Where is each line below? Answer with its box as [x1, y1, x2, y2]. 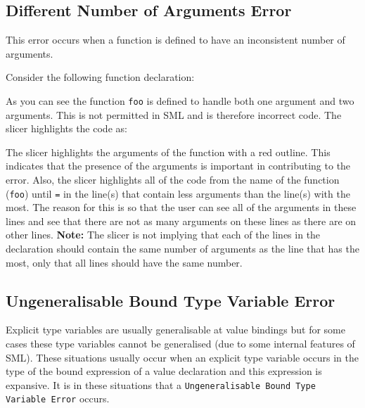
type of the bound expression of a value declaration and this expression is [6, 364, 322, 378]
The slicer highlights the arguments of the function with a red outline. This [6, 144, 331, 159]
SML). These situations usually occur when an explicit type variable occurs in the [6, 350, 359, 364]
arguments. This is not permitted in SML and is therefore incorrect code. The [6, 107, 342, 122]
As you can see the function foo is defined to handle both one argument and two [6, 93, 354, 108]
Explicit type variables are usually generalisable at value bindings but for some [6, 322, 345, 337]
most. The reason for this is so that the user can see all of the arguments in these [6, 200, 357, 215]
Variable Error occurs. [6, 391, 110, 406]
